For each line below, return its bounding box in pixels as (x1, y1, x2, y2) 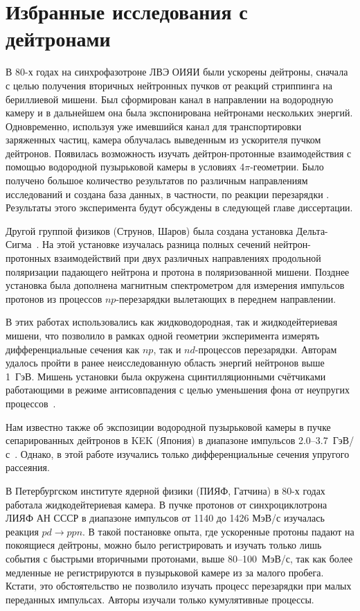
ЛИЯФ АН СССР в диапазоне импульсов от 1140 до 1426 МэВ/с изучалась (6, 511, 325, 525)
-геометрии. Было (250, 159, 324, 174)
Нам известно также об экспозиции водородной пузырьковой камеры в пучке (6, 419, 331, 434)
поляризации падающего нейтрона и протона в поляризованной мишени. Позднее (6, 264, 350, 278)
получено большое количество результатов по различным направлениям (6, 173, 308, 188)
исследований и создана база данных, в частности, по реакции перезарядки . (6, 186, 330, 201)
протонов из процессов (6, 291, 102, 305)
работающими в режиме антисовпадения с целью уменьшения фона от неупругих (6, 382, 350, 397)
